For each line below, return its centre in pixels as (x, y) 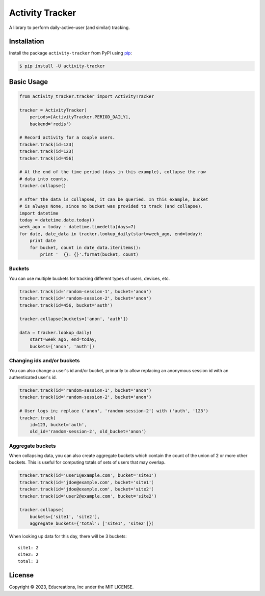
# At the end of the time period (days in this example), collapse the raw (113, 172)
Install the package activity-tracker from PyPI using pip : (70, 53)
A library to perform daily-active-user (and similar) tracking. (69, 27)
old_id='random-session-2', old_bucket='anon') (88, 432)
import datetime (39, 213)
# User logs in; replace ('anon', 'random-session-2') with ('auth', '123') (114, 411)
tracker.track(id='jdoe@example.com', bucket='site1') (87, 482)
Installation (26, 41)
